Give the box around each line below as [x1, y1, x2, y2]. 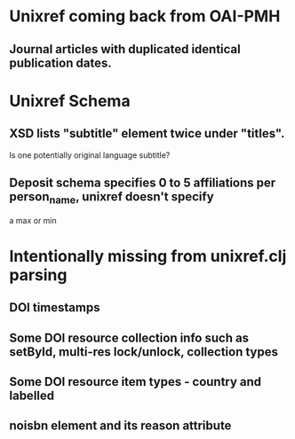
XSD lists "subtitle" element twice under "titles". [9, 126, 285, 141]
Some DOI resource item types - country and [9, 374, 262, 389]
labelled [9, 388, 55, 403]
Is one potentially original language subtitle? [9, 149, 171, 161]
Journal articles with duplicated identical [9, 42, 242, 57]
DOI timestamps [9, 300, 100, 316]
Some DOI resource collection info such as [9, 330, 250, 345]
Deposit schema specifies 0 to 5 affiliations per [9, 175, 276, 190]
